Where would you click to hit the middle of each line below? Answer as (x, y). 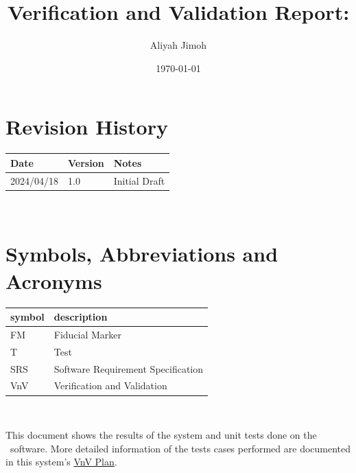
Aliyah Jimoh (178, 45)
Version (86, 162)
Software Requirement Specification (129, 368)
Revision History (87, 127)
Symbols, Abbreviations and (142, 254)
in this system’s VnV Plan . (61, 462)
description (81, 317)
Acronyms (54, 280)
